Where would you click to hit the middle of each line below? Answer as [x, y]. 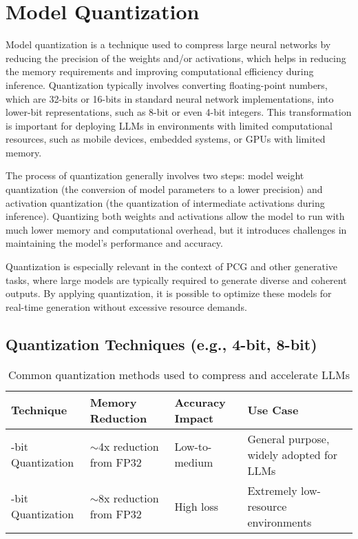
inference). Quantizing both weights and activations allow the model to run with [175, 216]
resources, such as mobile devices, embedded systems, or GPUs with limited [166, 139]
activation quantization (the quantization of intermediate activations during [165, 202]
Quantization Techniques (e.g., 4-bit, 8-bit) [161, 344]
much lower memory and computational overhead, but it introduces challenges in [176, 229]
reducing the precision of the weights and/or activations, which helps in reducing [176, 58]
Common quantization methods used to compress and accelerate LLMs [179, 374]
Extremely [272, 490]
